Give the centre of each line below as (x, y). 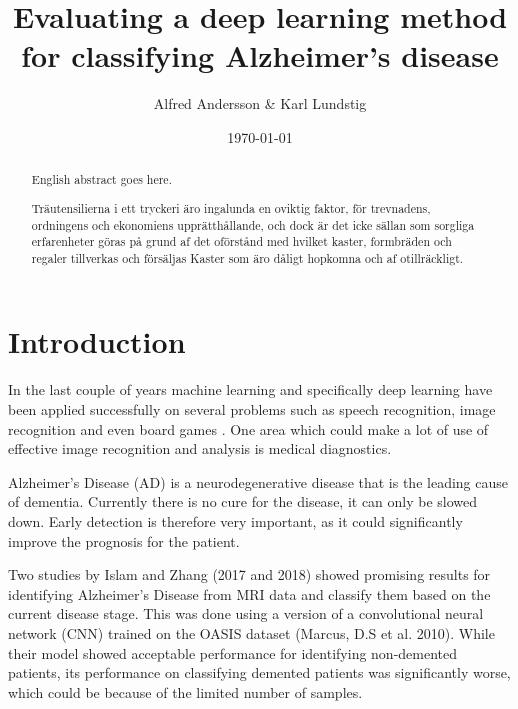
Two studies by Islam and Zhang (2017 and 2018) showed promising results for (249, 574)
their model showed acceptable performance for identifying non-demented (233, 652)
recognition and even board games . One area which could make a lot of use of (248, 428)
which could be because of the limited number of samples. (185, 691)
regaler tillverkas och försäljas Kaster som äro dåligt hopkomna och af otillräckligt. (247, 257)
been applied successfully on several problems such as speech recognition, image (252, 409)
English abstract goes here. (101, 179)
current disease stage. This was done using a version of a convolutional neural (246, 613)
